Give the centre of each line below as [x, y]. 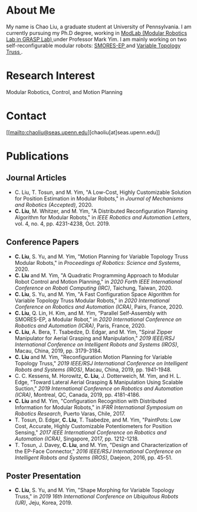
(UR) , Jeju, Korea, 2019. [43, 503]
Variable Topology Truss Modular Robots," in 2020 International [92, 300]
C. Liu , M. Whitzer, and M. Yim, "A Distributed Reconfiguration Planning [101, 211]
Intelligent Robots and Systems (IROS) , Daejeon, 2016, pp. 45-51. [93, 457]
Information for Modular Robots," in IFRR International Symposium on [98, 407]
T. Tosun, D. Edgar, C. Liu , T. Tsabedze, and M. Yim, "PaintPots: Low [98, 420]
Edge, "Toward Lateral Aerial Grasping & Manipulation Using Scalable [99, 382]
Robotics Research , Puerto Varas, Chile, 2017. [70, 413]
